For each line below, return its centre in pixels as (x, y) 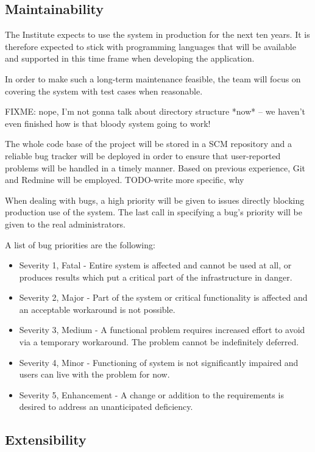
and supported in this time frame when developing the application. (130, 58)
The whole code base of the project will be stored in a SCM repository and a (148, 144)
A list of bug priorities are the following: (80, 244)
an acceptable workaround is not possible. (97, 309)
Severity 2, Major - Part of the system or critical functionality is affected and (163, 297)
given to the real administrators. (65, 224)
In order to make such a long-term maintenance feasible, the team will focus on (153, 78)
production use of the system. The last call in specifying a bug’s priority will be (154, 212)
